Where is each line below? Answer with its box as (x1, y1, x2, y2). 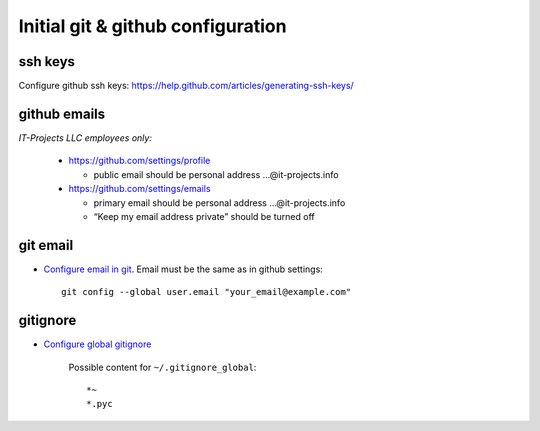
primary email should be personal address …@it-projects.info (93, 196, 346, 209)
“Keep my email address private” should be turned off (93, 210, 315, 222)
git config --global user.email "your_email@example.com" (61, 286, 352, 298)
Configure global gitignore (43, 338, 152, 350)
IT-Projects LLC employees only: (18, 131, 152, 144)
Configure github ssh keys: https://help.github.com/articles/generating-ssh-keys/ (18, 80, 354, 92)
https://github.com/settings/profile (68, 155, 211, 167)
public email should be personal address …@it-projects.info (93, 168, 339, 180)
